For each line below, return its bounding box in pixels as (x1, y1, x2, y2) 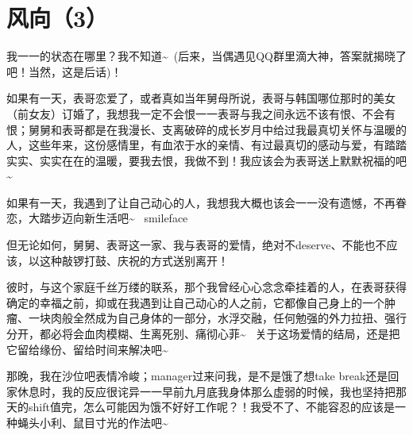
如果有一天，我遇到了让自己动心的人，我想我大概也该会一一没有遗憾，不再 (6, 194, 396, 210)
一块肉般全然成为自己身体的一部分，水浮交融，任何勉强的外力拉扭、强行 (28, 310, 407, 326)
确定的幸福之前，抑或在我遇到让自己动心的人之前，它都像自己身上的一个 (6, 294, 384, 310)
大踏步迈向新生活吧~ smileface (28, 210, 188, 226)
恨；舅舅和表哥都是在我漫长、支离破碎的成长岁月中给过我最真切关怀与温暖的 (6, 121, 407, 137)
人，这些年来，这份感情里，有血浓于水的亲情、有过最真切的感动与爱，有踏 (6, 137, 396, 153)
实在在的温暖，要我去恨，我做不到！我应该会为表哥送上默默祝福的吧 (50, 152, 407, 168)
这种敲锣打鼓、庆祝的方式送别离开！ (39, 252, 229, 268)
